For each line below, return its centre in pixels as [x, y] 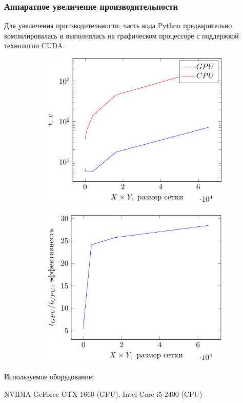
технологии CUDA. [35, 45]
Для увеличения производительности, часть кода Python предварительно [118, 25]
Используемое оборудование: [49, 376]
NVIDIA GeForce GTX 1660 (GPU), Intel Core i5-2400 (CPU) [103, 394]
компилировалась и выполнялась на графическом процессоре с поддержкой [121, 35]
